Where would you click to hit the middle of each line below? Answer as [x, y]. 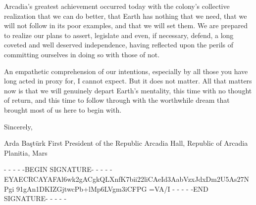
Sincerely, [18, 126]
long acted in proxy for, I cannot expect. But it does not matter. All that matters [128, 81]
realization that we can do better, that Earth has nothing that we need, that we [126, 16]
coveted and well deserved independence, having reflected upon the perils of [119, 45]
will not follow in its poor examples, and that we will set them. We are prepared [126, 25]
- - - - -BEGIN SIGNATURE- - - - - [58, 169]
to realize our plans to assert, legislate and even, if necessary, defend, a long [119, 35]
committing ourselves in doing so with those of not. [82, 54]
